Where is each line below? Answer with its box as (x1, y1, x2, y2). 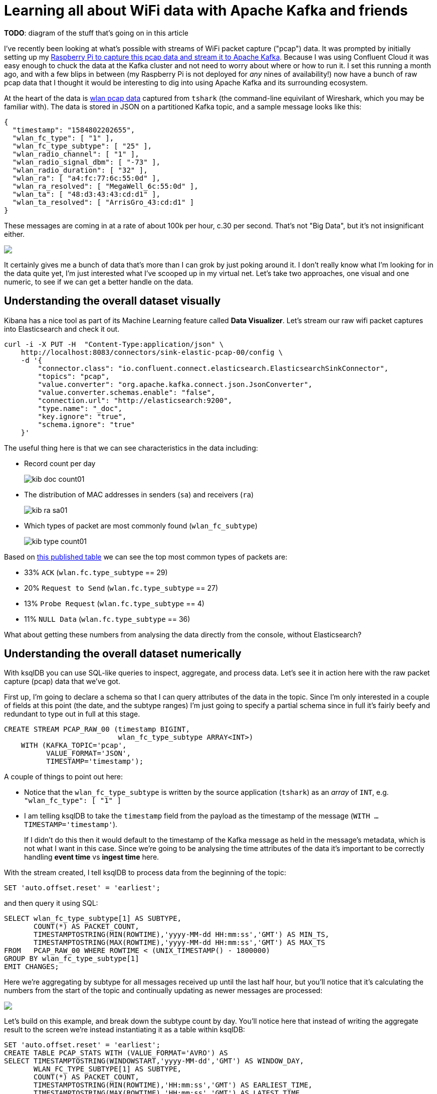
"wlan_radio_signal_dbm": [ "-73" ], (12, 158, 160, 166)
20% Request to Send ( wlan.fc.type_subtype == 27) (24, 583, 218, 592)
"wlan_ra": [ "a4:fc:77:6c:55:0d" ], (12, 174, 160, 182)
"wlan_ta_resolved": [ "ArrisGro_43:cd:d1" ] (12, 198, 194, 206)
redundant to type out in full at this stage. (4, 710, 140, 719)
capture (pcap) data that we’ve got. (4, 677, 120, 686)
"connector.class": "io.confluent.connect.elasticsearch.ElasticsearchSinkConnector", (38, 364, 389, 372)
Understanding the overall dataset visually (4, 295, 221, 308)
